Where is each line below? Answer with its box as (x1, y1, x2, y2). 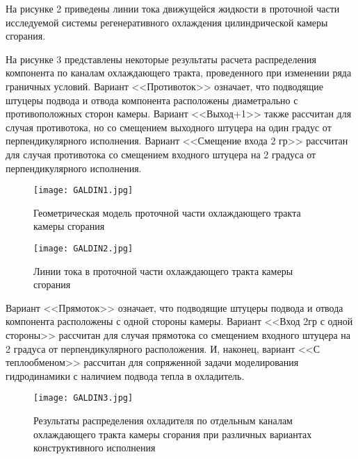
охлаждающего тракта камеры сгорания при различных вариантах (33, 426, 312, 441)
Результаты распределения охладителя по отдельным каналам (33, 413, 293, 428)
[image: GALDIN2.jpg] (33, 243, 133, 253)
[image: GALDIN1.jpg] (33, 185, 133, 196)
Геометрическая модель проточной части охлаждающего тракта (33, 205, 301, 219)
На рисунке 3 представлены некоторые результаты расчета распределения (6, 51, 317, 66)
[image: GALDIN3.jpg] (33, 393, 133, 403)
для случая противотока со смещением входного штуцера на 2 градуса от (6, 147, 316, 161)
